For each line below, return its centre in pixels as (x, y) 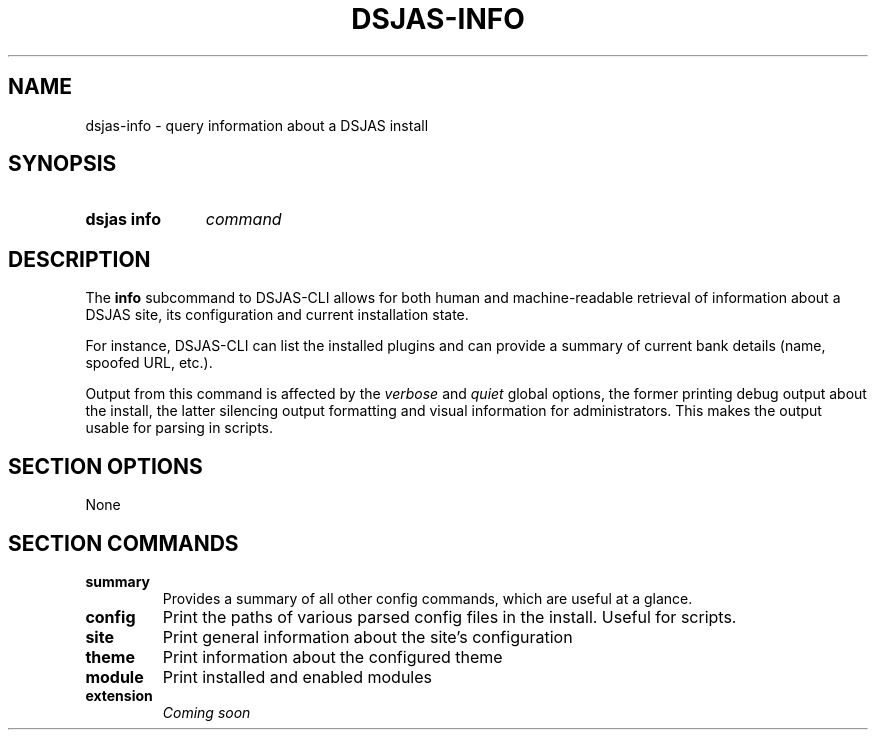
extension (119, 695)
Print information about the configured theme (332, 656)
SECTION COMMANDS (123, 543)
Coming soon (206, 712)
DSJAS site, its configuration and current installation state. (277, 315)
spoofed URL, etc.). (149, 363)
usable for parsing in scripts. (179, 428)
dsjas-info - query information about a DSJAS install (257, 125)
